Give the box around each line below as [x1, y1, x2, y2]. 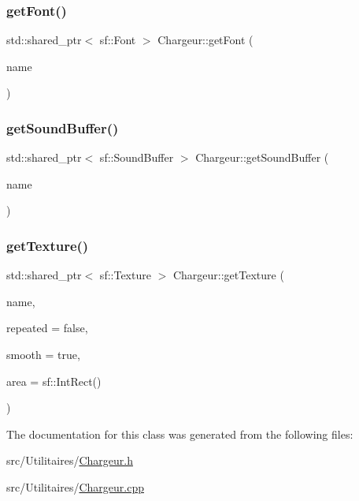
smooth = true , [6, 346, 80, 362]
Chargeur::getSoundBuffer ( [195, 149, 329, 166]
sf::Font [99, 32, 136, 48]
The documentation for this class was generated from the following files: [6, 425, 353, 442]
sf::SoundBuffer [99, 149, 174, 166]
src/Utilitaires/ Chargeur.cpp [6, 478, 144, 495]
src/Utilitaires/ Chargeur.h [6, 452, 133, 469]
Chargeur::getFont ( [157, 32, 254, 48]
